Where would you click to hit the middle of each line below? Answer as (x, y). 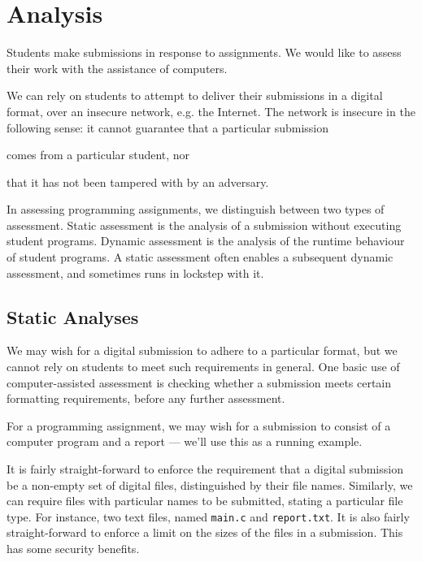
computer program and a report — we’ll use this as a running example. (185, 441)
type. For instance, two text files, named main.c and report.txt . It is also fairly (208, 516)
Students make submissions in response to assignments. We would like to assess (204, 52)
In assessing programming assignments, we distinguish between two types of (196, 209)
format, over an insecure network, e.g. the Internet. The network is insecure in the (211, 111)
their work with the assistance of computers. (117, 68)
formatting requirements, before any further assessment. (146, 398)
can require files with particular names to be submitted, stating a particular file (205, 501)
